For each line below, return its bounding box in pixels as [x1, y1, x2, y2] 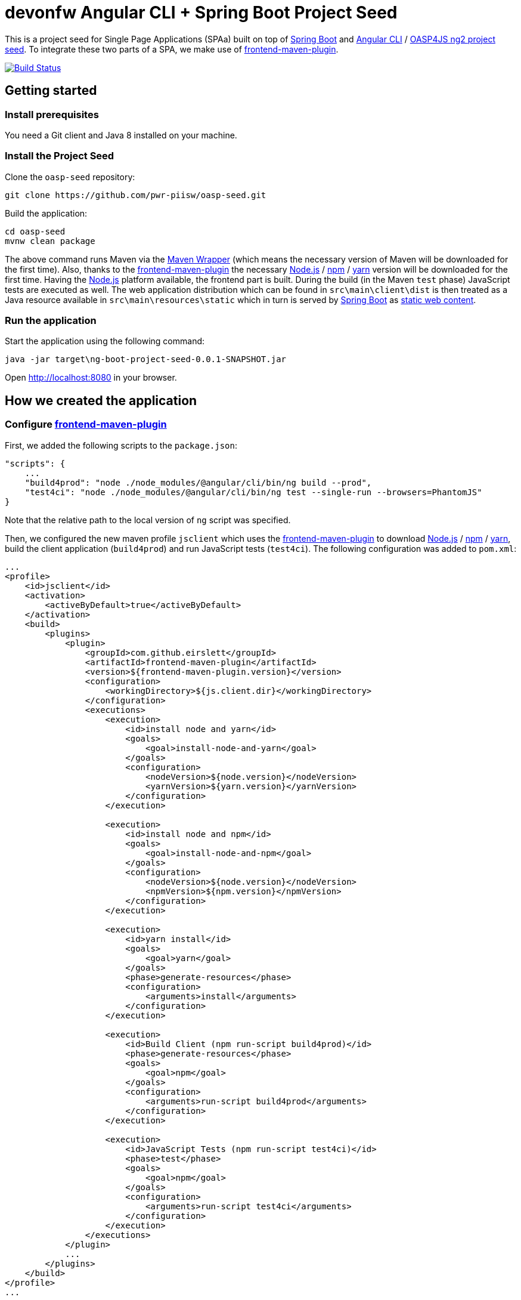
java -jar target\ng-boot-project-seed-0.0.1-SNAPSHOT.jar [5, 354, 287, 365]
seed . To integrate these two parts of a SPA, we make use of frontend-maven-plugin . [5, 44, 339, 54]
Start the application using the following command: [5, 336, 205, 347]
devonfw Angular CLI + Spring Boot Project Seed [5, 2, 398, 23]
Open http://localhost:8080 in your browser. [5, 372, 177, 383]
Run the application [5, 314, 97, 327]
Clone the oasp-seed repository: [5, 171, 135, 182]
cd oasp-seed [5, 226, 66, 236]
